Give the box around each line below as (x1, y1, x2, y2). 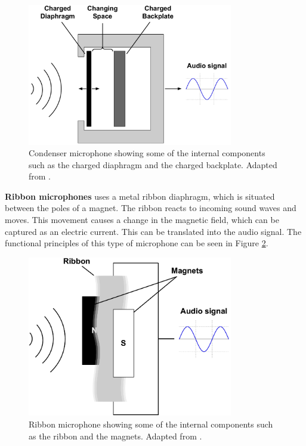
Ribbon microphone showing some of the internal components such (29, 418, 273, 430)
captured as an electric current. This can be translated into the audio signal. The (5, 225, 302, 237)
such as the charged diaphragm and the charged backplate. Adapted (29, 158, 277, 171)
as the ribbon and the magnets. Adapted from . (29, 429, 202, 442)
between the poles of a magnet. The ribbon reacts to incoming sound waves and (5, 202, 296, 214)
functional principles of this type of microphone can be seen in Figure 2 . (5, 237, 268, 249)
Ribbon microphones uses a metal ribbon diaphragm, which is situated (5, 190, 275, 202)
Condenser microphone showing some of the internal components (29, 147, 265, 159)
